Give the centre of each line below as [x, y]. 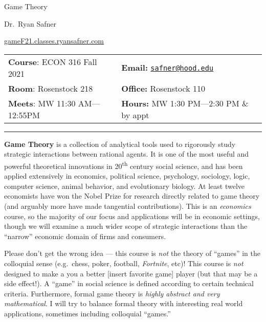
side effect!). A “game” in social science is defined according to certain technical [129, 283]
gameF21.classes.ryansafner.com [54, 41]
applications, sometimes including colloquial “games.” [87, 313]
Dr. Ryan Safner [30, 23]
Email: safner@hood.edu [168, 68]
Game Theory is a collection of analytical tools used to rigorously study [120, 144]
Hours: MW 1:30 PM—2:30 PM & [185, 103]
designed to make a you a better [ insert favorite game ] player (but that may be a [131, 273]
